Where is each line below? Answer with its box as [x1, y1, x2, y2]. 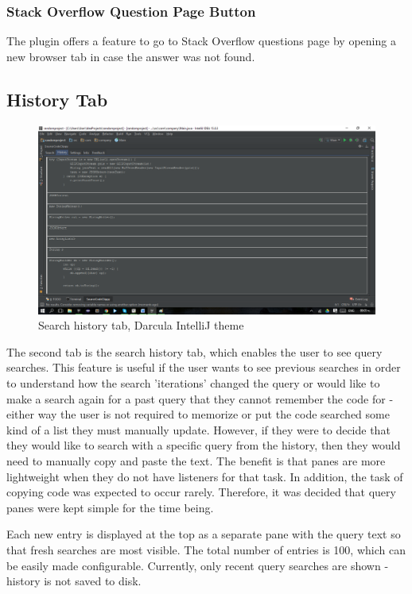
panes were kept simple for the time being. [6, 499, 214, 515]
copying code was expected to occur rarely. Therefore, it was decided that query [6, 484, 396, 500]
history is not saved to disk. [6, 573, 142, 589]
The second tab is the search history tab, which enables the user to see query [6, 343, 383, 360]
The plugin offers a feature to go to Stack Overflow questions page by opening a [6, 33, 396, 49]
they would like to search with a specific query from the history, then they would [6, 437, 401, 453]
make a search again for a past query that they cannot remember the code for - [6, 390, 394, 407]
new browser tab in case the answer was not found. [6, 48, 255, 64]
